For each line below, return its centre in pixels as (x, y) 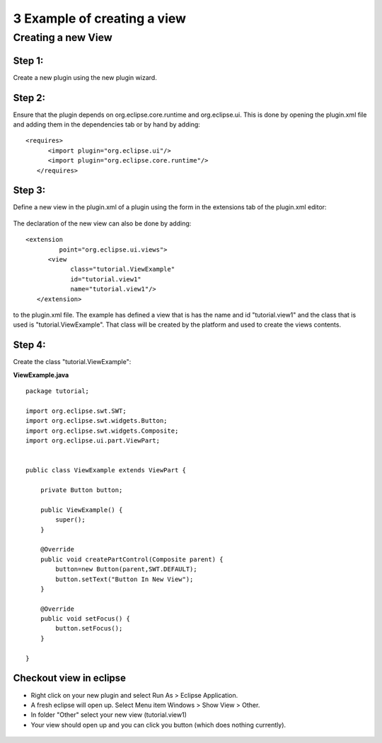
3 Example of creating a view (100, 18)
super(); (70, 520)
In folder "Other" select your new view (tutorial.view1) (109, 715)
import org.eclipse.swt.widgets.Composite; (102, 431)
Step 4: (29, 345)
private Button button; (81, 490)
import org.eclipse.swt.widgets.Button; (97, 421)
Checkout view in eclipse (70, 678)
